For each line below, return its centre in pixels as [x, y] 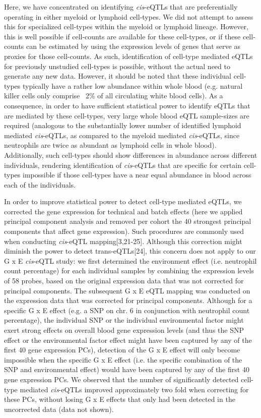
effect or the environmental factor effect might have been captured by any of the [128, 340]
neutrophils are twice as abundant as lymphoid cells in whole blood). [110, 145]
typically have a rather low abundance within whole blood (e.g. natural [133, 85]
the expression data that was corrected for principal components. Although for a [128, 300]
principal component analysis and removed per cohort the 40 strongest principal [128, 221]
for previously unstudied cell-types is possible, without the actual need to [117, 66]
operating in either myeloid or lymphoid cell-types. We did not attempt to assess [129, 16]
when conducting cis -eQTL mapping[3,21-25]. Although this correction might [123, 241]
